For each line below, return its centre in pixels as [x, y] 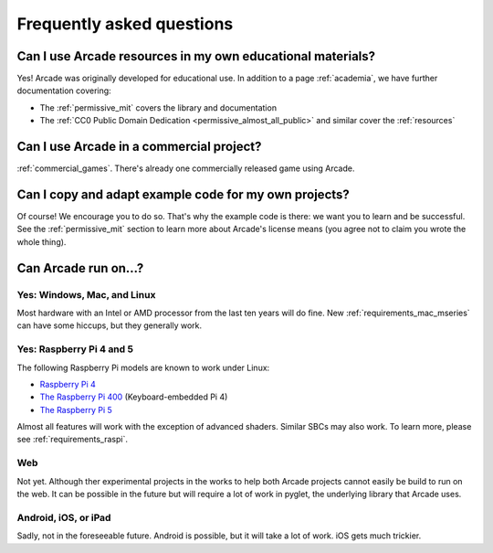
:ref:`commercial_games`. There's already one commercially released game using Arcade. [186, 168]
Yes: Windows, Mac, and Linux [86, 294]
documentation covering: [64, 90]
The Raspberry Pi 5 [76, 409]
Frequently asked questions [125, 24]
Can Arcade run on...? [80, 268]
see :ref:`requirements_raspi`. [72, 440]
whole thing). [42, 241]
